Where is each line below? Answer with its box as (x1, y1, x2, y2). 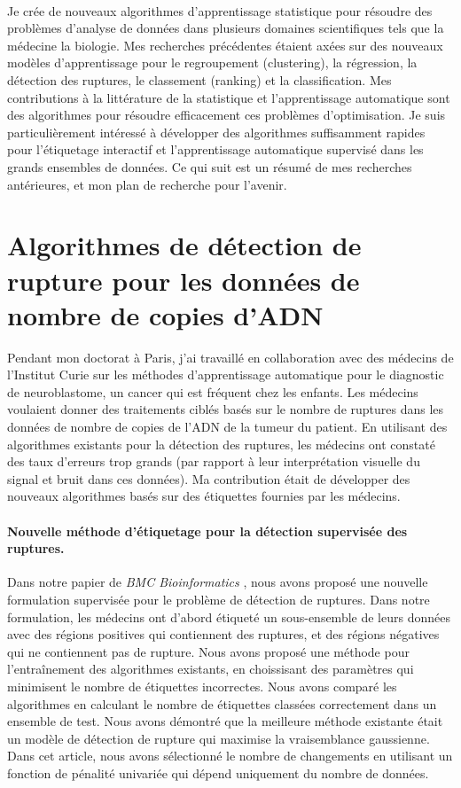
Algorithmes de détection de (7, 227, 362, 263)
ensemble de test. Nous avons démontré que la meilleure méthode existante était (7, 712, 443, 730)
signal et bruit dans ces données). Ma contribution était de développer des (7, 469, 410, 488)
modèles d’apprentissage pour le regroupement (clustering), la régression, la (7, 53, 418, 72)
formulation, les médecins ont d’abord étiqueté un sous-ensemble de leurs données (7, 607, 450, 626)
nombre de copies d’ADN (7, 296, 324, 332)
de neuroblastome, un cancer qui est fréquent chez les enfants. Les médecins (7, 382, 418, 401)
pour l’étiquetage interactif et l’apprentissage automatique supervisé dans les (7, 140, 424, 159)
